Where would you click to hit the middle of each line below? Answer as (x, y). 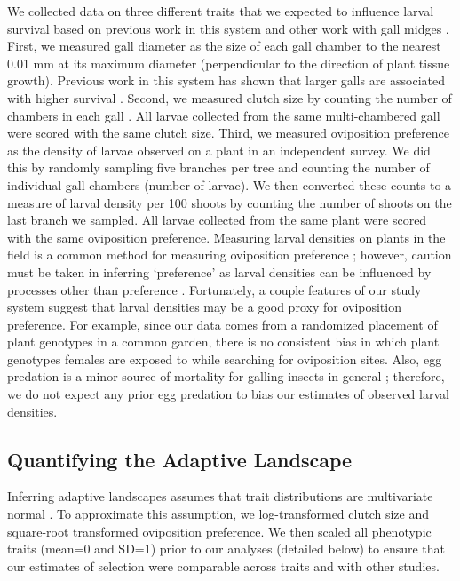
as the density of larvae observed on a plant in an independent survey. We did (219, 150)
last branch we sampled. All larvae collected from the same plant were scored (217, 220)
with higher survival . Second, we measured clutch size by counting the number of (230, 97)
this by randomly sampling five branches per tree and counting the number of (218, 167)
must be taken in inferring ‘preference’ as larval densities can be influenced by (219, 271)
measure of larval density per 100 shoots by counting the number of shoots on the (230, 202)
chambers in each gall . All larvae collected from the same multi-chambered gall (224, 115)
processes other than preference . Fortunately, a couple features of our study (214, 289)
